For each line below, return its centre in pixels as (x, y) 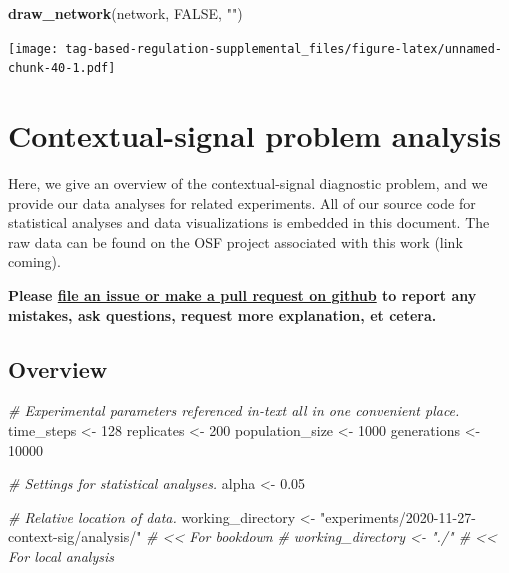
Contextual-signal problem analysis (255, 135)
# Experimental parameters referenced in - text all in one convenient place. (234, 410)
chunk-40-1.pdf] (62, 68)
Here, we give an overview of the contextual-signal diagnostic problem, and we (248, 183)
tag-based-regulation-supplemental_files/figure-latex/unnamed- (283, 48)
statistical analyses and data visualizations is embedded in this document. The (249, 222)
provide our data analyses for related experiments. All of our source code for (242, 202)
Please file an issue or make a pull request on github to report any (242, 295)
